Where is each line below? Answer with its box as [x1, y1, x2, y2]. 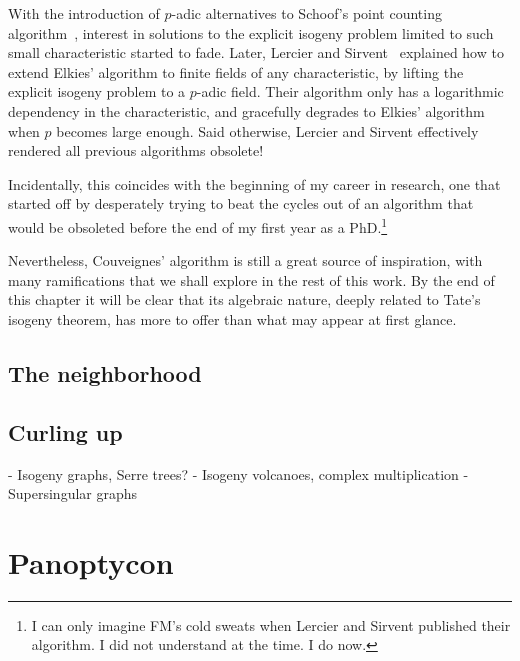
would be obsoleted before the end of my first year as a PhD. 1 [8, 213, 388, 237]
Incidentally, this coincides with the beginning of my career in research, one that [8, 173, 501, 194]
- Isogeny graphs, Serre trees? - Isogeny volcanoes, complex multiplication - [8, 463, 469, 484]
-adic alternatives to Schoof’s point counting [171, 3, 442, 23]
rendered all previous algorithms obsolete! [8, 140, 264, 161]
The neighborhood [8, 357, 202, 388]
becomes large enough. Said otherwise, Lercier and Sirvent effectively [56, 120, 479, 141]
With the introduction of [8, 3, 160, 23]
